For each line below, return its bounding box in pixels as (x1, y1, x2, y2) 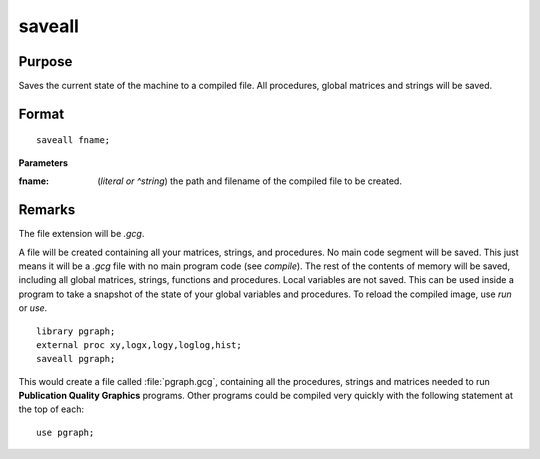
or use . (18, 302, 48, 314)
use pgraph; (36, 426, 95, 438)
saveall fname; (36, 135, 111, 146)
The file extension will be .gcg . (18, 228, 145, 240)
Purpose (18, 53, 73, 70)
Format (18, 105, 65, 122)
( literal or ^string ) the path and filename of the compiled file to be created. (97, 175, 402, 187)
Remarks (18, 201, 76, 219)
